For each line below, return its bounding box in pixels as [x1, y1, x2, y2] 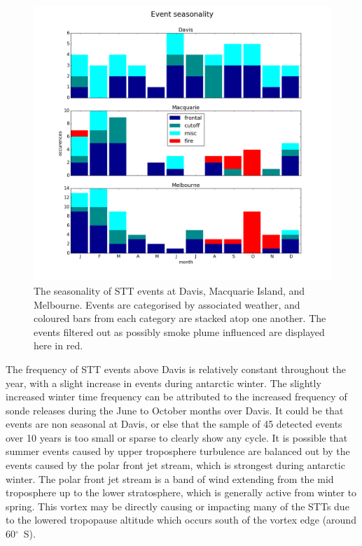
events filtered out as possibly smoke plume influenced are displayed [34, 324, 325, 339]
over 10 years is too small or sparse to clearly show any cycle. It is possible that [6, 430, 348, 444]
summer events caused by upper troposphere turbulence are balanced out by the [6, 444, 350, 458]
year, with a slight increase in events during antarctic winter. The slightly [6, 375, 321, 390]
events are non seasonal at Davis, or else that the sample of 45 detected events [6, 416, 342, 431]
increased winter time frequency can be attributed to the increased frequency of [6, 389, 347, 404]
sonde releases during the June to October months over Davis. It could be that [6, 402, 344, 417]
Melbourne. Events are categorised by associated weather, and [34, 297, 300, 311]
